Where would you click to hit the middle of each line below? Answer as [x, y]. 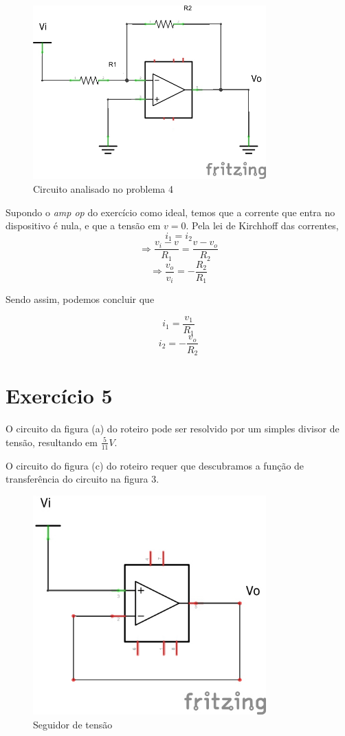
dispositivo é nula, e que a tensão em [83, 225]
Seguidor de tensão [73, 724]
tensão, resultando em [52, 442]
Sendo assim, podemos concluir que [80, 299]
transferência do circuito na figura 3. [82, 479]
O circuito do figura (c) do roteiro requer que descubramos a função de [155, 465]
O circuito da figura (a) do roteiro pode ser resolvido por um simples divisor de [172, 429]
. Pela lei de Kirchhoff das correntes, [262, 225]
